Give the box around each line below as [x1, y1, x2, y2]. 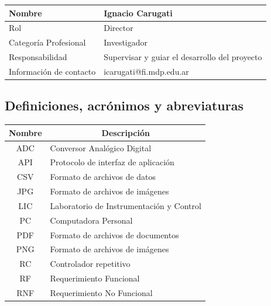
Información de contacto [9, 65, 96, 77]
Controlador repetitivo [50, 258, 131, 270]
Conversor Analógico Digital [50, 141, 152, 154]
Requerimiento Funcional [50, 272, 140, 284]
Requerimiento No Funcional [50, 286, 153, 298]
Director [104, 22, 133, 34]
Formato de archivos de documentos [50, 228, 179, 241]
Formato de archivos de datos [50, 171, 156, 183]
